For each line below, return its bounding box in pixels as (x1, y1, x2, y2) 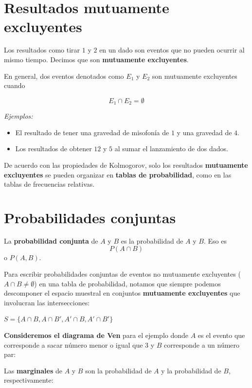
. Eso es (203, 235, 227, 246)
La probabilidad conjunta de (4, 235, 98, 246)
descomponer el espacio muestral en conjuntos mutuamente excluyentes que (4, 288, 240, 298)
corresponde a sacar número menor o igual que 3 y (4, 339, 155, 350)
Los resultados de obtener (15, 143, 92, 154)
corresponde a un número (164, 339, 240, 350)
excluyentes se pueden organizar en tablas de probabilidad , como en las (4, 169, 232, 179)
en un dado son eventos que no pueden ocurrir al (99, 45, 245, 55)
